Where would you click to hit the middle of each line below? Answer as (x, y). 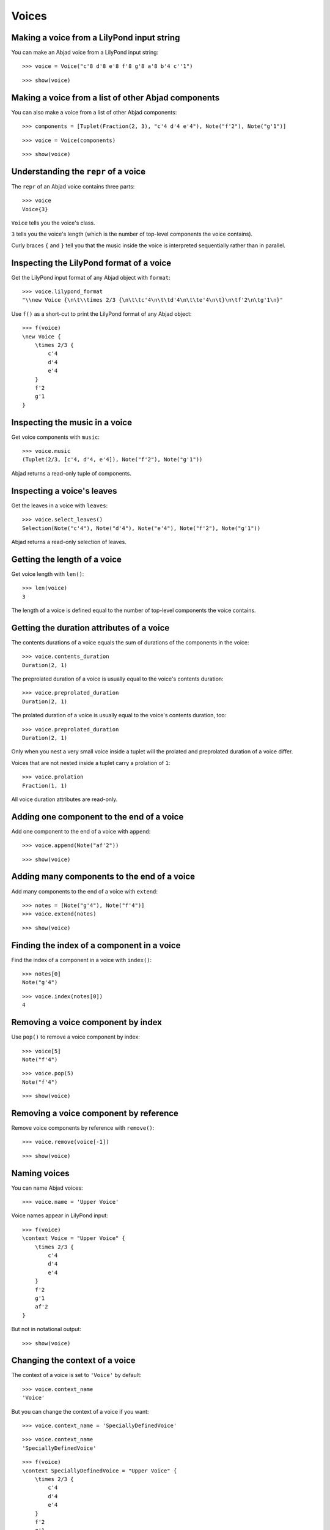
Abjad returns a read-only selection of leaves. (69, 542)
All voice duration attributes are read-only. (64, 799)
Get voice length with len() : (48, 574)
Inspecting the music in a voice (72, 422)
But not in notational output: (46, 1329)
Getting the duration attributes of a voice (90, 628)
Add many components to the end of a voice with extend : (85, 891)
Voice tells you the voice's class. (53, 223)
